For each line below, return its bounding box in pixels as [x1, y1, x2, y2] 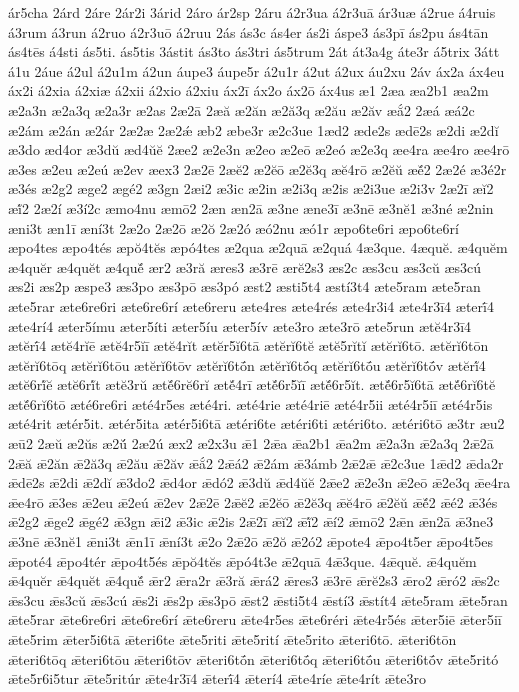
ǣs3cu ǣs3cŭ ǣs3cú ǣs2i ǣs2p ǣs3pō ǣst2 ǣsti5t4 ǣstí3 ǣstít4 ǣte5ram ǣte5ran [8, 589, 508, 610]
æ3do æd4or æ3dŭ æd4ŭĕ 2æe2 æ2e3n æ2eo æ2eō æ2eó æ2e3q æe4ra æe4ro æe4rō [8, 139, 510, 160]
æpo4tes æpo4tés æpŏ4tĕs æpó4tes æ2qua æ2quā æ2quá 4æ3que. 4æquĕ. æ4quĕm [8, 237, 508, 258]
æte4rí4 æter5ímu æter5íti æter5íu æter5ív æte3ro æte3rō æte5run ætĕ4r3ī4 [8, 315, 472, 336]
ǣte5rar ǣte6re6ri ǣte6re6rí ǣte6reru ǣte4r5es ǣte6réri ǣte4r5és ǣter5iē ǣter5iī [8, 609, 502, 630]
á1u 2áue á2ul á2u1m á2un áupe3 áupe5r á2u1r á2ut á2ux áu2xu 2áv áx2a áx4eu [8, 60, 505, 81]
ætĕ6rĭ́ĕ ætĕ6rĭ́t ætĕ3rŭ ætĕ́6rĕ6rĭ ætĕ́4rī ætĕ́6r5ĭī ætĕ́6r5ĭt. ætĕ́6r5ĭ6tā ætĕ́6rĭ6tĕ [8, 374, 496, 395]
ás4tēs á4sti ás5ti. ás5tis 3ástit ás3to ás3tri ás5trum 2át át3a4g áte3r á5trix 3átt [8, 41, 500, 62]
